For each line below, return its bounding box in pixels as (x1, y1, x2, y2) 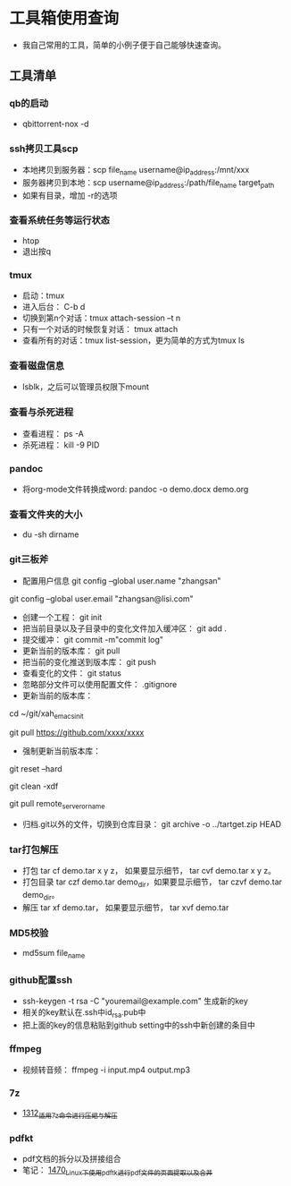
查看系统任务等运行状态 (9, 214, 110, 226)
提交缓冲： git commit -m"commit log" (21, 634, 163, 644)
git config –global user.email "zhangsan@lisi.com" (9, 593, 194, 604)
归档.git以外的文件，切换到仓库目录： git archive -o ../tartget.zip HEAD (21, 819, 281, 830)
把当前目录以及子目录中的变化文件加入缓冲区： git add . (21, 623, 228, 634)
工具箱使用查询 (9, 8, 120, 29)
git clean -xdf (9, 781, 59, 792)
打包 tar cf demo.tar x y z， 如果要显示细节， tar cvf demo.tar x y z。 (21, 866, 277, 876)
